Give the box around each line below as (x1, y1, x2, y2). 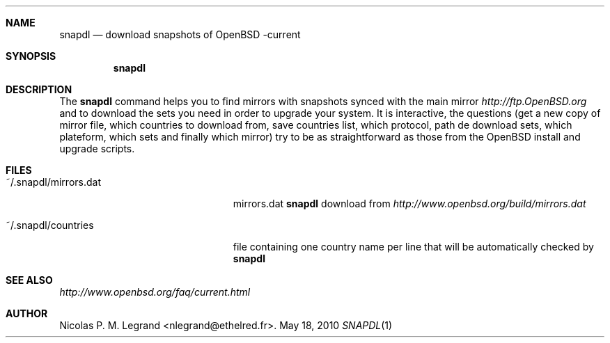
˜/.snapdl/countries (6, 219, 94, 231)
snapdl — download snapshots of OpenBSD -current (59, 29, 301, 40)
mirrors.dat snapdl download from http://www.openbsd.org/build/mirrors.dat (233, 198, 586, 209)
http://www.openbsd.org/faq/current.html (59, 286, 251, 298)
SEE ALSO (6, 274, 53, 286)
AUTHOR (6, 308, 48, 319)
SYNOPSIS (6, 50, 56, 62)
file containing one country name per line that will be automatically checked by (233, 241, 594, 253)
